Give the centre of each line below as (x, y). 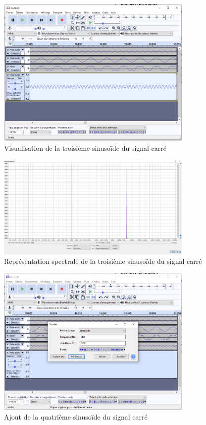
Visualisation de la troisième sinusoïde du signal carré (85, 148)
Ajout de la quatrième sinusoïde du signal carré (76, 417)
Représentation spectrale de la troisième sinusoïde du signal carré (103, 261)
